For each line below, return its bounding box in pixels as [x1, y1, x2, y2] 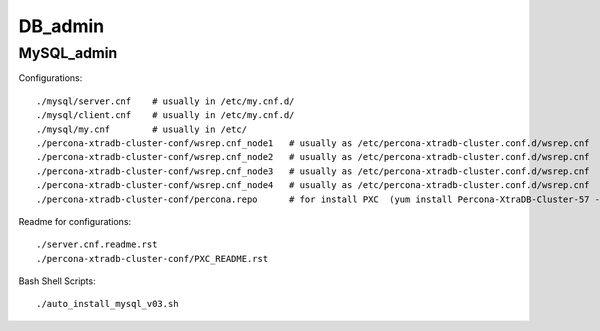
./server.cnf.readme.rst [36, 239, 158, 250]
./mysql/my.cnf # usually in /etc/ [36, 123, 248, 135]
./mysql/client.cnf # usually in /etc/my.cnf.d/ [36, 110, 295, 121]
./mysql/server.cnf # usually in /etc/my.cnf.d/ [36, 95, 295, 107]
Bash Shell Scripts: [18, 275, 96, 287]
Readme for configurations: [18, 215, 132, 227]
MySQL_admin [18, 44, 118, 62]
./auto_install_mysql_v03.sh [36, 298, 179, 310]
